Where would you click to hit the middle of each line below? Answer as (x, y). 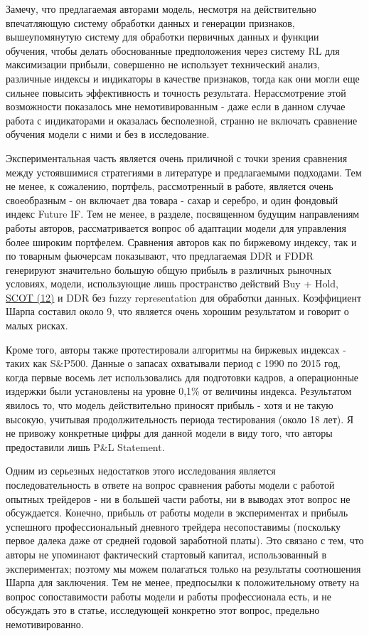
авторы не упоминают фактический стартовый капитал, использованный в (166, 554)
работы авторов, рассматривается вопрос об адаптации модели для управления (176, 227)
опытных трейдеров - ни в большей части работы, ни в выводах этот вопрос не (178, 498)
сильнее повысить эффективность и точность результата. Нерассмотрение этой (176, 92)
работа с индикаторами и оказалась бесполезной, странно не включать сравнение (182, 120)
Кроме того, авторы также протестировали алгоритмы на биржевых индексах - (176, 349)
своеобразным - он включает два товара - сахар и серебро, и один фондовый (172, 200)
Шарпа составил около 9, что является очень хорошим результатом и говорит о (177, 311)
